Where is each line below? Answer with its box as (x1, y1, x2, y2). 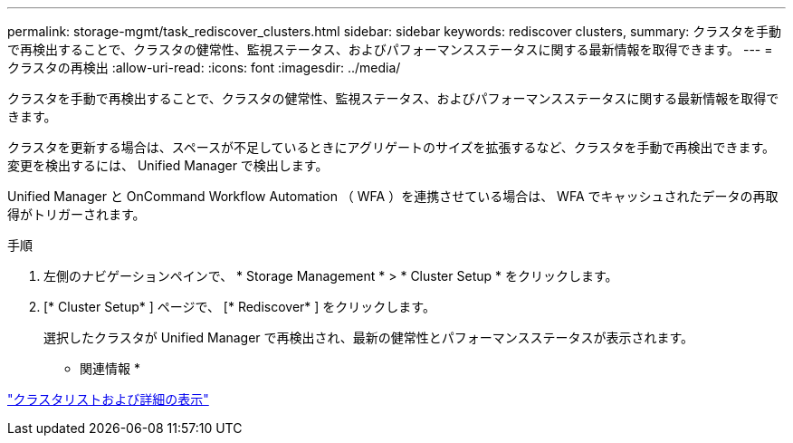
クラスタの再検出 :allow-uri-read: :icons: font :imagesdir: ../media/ (7, 60, 401, 75)
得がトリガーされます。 (7, 207, 146, 222)
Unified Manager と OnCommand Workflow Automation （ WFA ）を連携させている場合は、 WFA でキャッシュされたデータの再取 (7, 188, 779, 204)
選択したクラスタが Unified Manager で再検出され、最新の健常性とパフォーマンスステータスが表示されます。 (43, 330, 694, 345)
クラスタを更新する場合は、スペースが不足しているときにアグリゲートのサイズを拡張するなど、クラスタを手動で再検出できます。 (7, 140, 776, 155)
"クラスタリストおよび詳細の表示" (7, 391, 209, 407)
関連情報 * (80, 361, 140, 376)
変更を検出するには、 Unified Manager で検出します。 (7, 158, 329, 173)
